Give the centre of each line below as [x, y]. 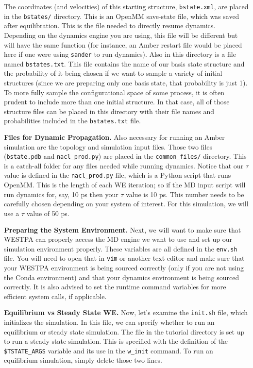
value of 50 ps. [48, 213]
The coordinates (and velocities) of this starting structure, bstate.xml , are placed [126, 6]
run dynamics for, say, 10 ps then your [61, 194]
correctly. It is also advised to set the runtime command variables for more [115, 287]
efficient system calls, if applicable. [55, 296]
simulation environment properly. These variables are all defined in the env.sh [121, 248]
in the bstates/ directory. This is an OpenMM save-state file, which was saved [122, 16]
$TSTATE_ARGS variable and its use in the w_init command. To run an [109, 350]
